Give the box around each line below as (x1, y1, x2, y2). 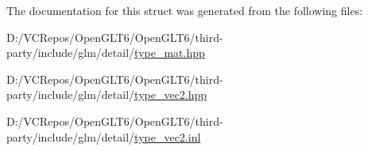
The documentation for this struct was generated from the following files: (6, 2, 363, 18)
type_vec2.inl (134, 128, 201, 145)
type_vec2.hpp (134, 86, 207, 103)
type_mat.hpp (134, 44, 205, 61)
